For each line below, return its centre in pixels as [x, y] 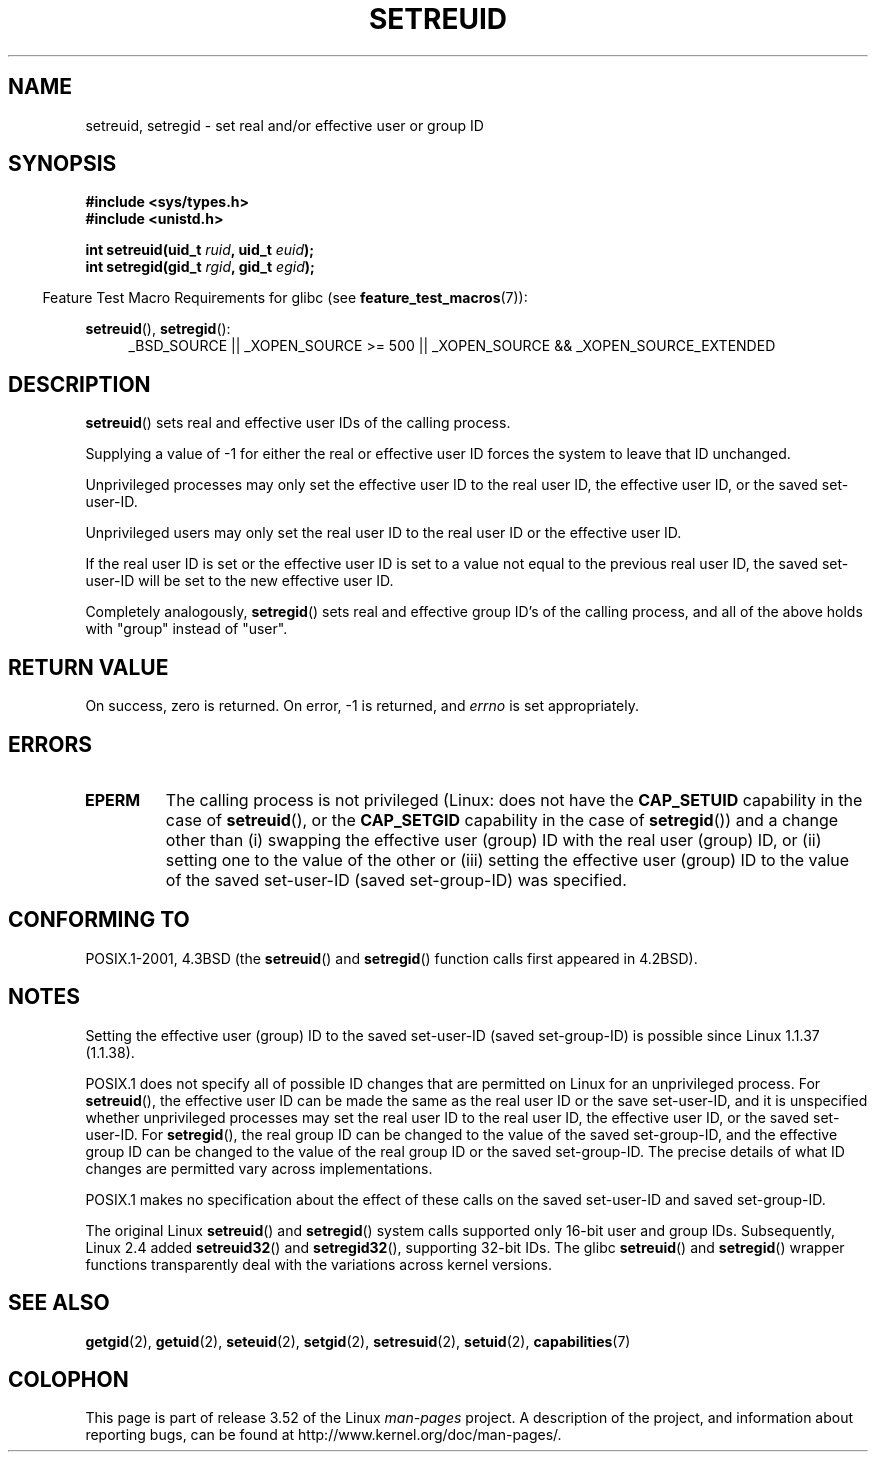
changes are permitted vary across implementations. [259, 1168]
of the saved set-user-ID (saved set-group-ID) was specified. [396, 879]
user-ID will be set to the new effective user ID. [239, 581]
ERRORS [50, 744]
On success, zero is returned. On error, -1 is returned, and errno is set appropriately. [362, 706]
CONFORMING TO [99, 920]
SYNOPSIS [62, 164]
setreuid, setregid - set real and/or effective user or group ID [284, 125]
